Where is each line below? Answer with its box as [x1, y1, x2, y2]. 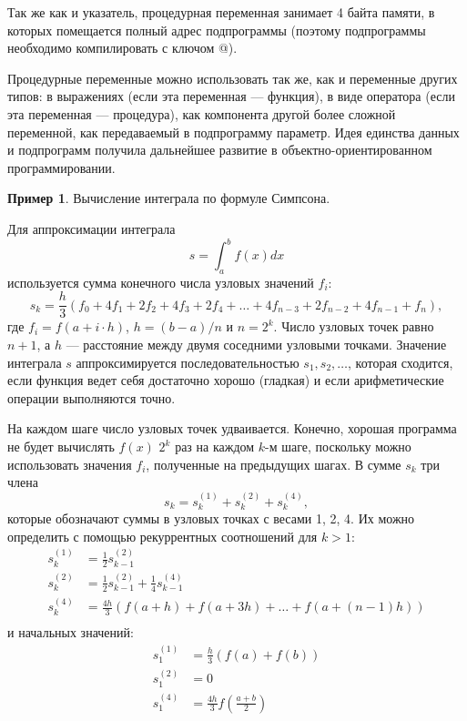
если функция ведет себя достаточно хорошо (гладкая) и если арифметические [7, 371, 444, 390]
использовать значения [7, 454, 132, 473]
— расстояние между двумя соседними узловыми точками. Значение [66, 335, 447, 354]
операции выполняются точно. [7, 388, 176, 407]
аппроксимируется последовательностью [76, 352, 299, 371]
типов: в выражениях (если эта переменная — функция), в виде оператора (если [7, 86, 455, 106]
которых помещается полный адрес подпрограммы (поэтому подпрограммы [7, 20, 426, 39]
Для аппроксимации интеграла [7, 218, 176, 238]
